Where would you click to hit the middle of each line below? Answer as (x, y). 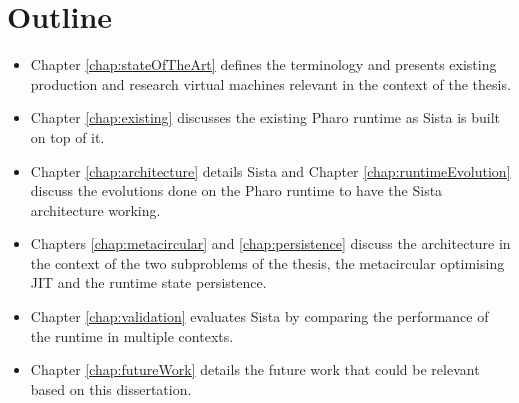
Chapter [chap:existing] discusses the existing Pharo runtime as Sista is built (265, 117)
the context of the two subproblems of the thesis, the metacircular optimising (267, 262)
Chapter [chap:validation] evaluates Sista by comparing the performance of (259, 316)
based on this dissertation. (111, 388)
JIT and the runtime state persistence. (148, 282)
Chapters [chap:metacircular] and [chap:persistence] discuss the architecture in (270, 243)
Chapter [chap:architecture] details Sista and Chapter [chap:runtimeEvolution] (270, 170)
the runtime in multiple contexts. (132, 335)
